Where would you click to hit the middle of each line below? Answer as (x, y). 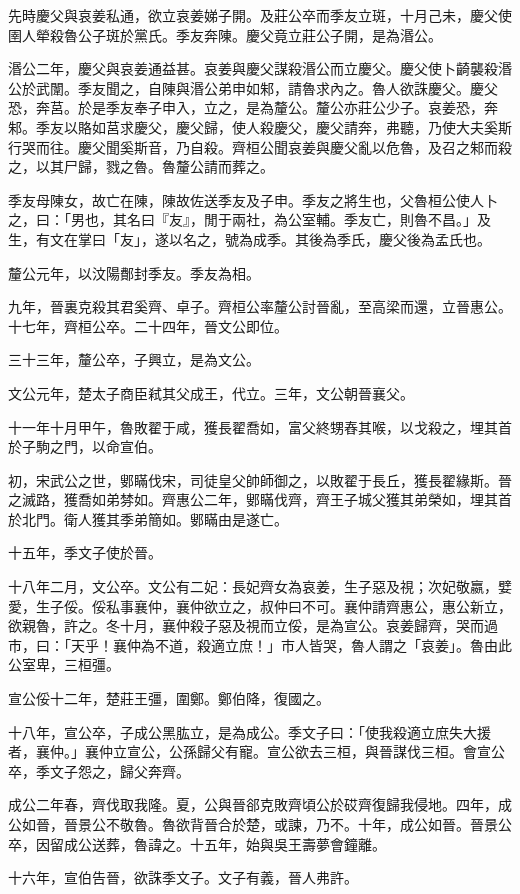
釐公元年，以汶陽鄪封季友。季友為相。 (134, 272)
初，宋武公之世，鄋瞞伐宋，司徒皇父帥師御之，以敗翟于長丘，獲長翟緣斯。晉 (260, 479)
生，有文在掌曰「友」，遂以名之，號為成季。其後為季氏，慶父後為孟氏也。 (249, 238)
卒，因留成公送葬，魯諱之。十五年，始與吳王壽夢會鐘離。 (197, 843)
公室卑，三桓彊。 (64, 664)
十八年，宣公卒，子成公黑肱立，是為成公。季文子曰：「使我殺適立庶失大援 (249, 731)
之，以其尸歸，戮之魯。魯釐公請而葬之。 (141, 166)
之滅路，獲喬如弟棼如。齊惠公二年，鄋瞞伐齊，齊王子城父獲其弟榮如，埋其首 (260, 499)
